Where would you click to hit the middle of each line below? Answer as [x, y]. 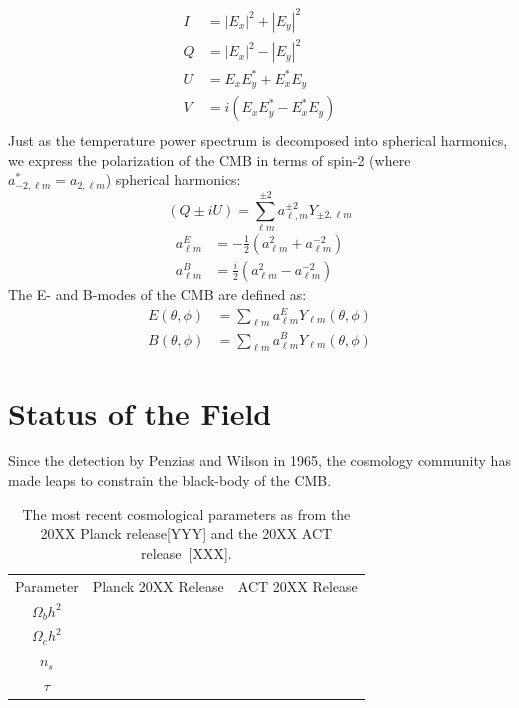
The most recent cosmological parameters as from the [186, 513]
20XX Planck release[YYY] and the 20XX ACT [186, 533]
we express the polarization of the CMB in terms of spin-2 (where [209, 159]
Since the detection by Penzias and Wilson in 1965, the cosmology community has [259, 460]
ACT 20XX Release [297, 585]
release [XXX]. [186, 552]
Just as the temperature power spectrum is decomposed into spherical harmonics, [258, 140]
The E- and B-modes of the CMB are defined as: [157, 293]
